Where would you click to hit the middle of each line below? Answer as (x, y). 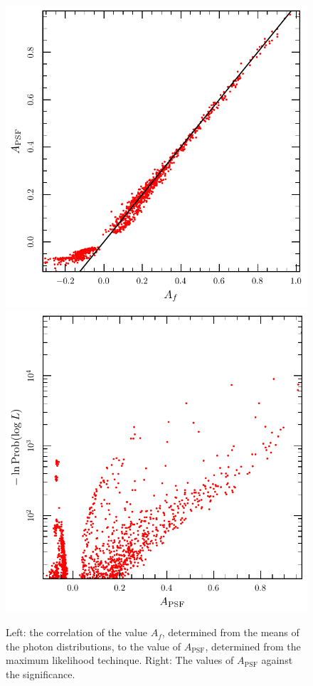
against (277, 660)
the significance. (41, 674)
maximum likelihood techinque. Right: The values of (120, 660)
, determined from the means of (230, 632)
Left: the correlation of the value (76, 632)
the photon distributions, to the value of (94, 646)
